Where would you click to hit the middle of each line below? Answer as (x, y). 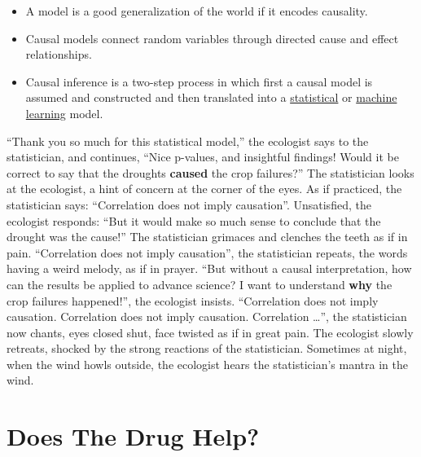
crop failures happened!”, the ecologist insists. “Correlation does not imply (193, 300)
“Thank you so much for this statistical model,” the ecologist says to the (188, 141)
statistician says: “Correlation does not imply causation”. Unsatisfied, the (189, 204)
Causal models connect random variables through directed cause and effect (212, 38)
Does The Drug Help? (133, 436)
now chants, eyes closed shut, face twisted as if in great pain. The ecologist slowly (210, 332)
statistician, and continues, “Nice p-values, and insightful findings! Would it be (203, 157)
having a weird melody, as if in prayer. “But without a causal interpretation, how (209, 268)
